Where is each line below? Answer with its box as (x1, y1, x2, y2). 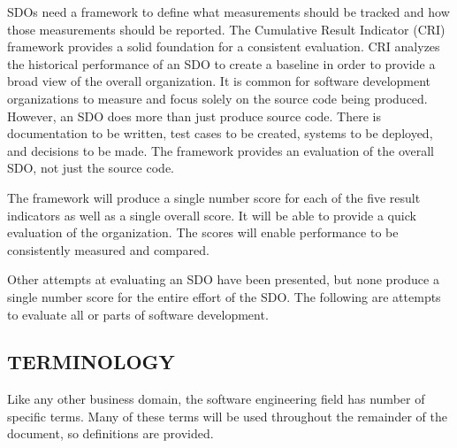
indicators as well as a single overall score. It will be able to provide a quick (7, 205, 416, 224)
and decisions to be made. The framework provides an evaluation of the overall (7, 141, 434, 159)
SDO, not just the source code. (7, 158, 174, 177)
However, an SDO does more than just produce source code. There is (7, 106, 381, 125)
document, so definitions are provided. (7, 424, 214, 443)
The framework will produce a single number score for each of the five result (7, 188, 421, 206)
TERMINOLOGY (7, 348, 175, 375)
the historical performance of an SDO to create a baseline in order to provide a (7, 54, 436, 73)
